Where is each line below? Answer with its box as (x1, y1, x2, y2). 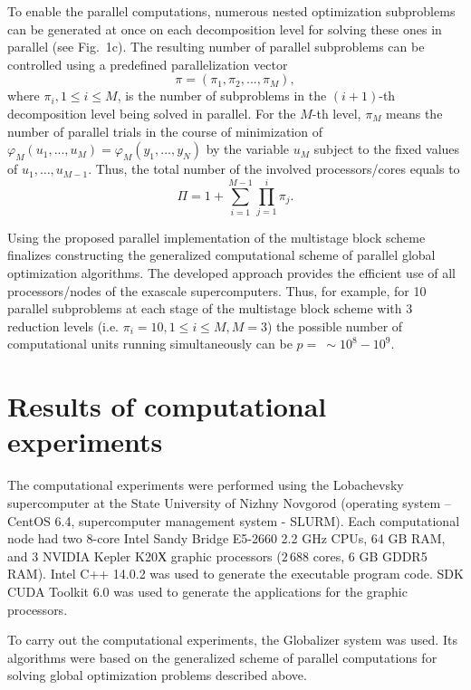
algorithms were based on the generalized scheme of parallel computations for (7, 647, 437, 666)
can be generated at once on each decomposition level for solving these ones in (7, 19, 442, 38)
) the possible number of (266, 316, 403, 335)
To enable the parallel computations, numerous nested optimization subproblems (7, 2, 456, 20)
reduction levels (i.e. (7, 316, 120, 335)
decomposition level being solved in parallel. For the (7, 103, 296, 122)
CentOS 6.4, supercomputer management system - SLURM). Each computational (7, 511, 460, 530)
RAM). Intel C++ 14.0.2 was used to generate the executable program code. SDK (7, 564, 464, 583)
